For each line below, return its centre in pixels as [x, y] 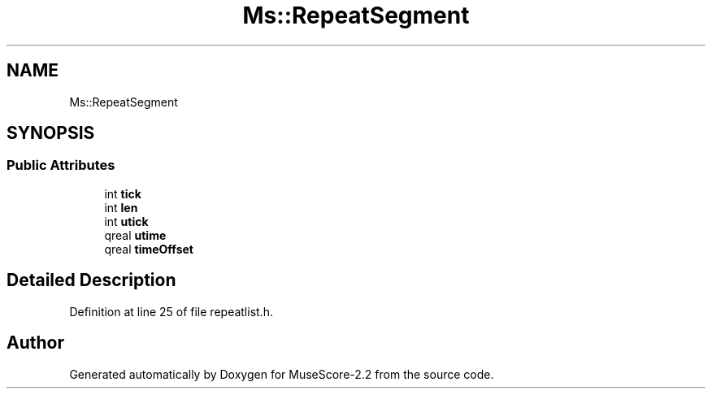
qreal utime [135, 235]
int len [121, 207]
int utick [126, 221]
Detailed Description [91, 280]
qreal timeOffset [149, 249]
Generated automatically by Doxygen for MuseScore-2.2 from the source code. [282, 374]
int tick [123, 193]
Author [35, 343]
